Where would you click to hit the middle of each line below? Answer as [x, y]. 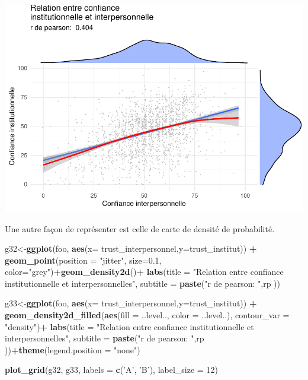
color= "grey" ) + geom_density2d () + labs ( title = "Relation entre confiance [144, 272]
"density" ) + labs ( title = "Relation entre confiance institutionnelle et [129, 326]
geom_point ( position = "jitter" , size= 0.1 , [83, 260]
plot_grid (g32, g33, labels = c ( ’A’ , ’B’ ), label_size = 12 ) [111, 370]
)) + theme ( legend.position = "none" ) [73, 349]
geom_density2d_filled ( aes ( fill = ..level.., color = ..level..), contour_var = [147, 315]
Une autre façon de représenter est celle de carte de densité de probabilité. [140, 228]
